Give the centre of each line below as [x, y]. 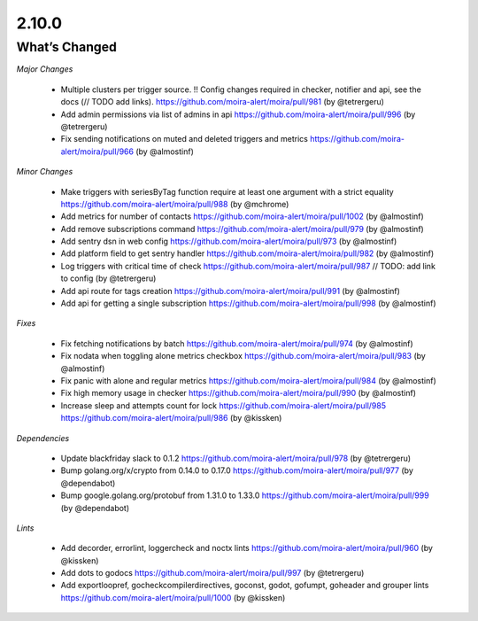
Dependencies [43, 438]
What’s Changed [66, 47]
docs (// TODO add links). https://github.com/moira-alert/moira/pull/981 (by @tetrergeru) [223, 102]
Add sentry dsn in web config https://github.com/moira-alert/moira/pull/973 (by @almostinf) [229, 241]
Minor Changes [45, 172]
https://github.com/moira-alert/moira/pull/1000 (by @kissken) [173, 597]
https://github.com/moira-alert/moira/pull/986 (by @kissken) [171, 418]
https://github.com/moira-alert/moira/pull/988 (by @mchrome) [175, 204]
